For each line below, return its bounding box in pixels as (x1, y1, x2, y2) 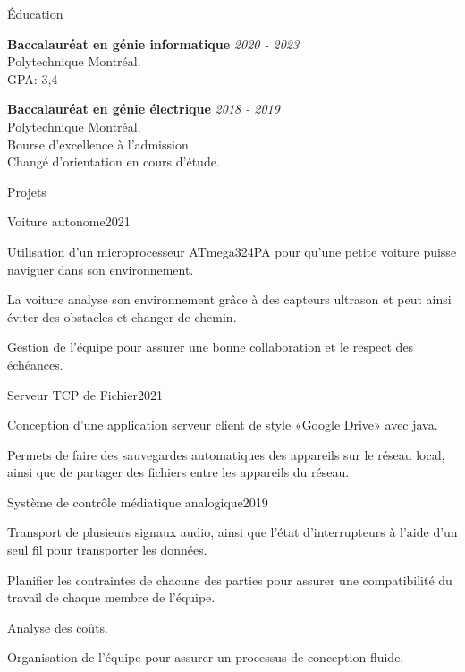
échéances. (7, 354, 63, 373)
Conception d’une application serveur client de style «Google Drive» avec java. (7, 415, 438, 434)
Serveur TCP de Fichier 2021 (7, 385, 163, 404)
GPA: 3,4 (7, 69, 58, 88)
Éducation (7, 4, 63, 22)
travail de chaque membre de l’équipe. (7, 588, 216, 607)
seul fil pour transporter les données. (7, 540, 207, 559)
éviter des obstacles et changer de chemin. (7, 307, 237, 326)
